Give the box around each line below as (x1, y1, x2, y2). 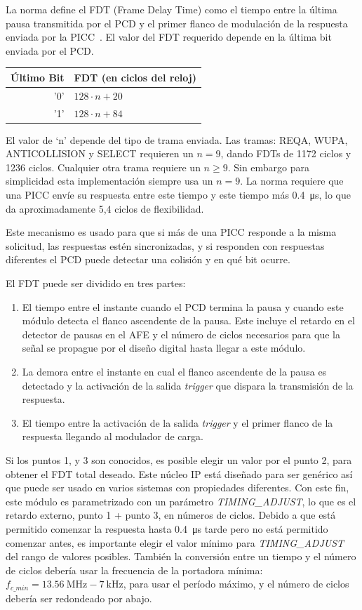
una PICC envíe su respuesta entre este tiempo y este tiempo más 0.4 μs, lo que (6, 187, 351, 202)
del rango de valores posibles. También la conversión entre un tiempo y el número (6, 549, 356, 564)
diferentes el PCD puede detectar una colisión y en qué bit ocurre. (6, 252, 290, 267)
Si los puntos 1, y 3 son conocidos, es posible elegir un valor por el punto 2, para (6, 452, 352, 467)
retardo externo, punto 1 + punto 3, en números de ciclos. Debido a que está (6, 508, 336, 522)
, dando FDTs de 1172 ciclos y (220, 146, 351, 161)
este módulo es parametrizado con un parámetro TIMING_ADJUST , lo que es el (6, 493, 356, 508)
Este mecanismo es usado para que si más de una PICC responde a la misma (6, 225, 337, 239)
